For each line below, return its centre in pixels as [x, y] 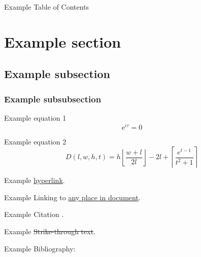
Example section [63, 41]
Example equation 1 [35, 117]
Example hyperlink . [35, 180]
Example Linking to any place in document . [72, 197]
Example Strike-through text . [50, 231]
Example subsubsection [53, 99]
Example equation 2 [35, 141]
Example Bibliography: [40, 248]
